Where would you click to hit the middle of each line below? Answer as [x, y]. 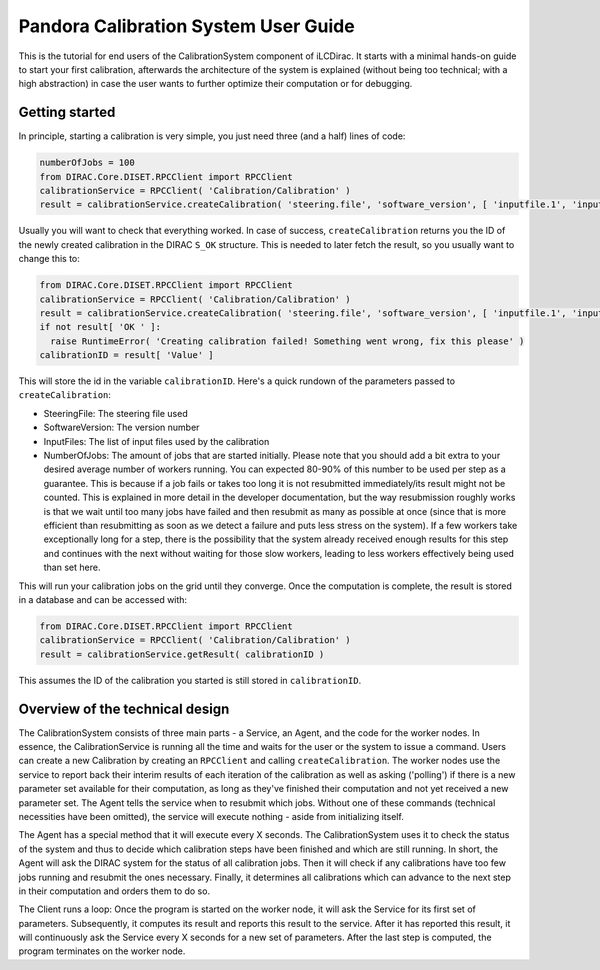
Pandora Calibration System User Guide [186, 26]
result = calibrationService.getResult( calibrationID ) [182, 654]
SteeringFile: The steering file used [116, 413]
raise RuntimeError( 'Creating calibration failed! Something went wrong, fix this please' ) [287, 341]
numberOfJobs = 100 [87, 163]
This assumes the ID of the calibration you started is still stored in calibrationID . [190, 680]
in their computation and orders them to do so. [114, 891]
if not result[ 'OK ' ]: [100, 327]
